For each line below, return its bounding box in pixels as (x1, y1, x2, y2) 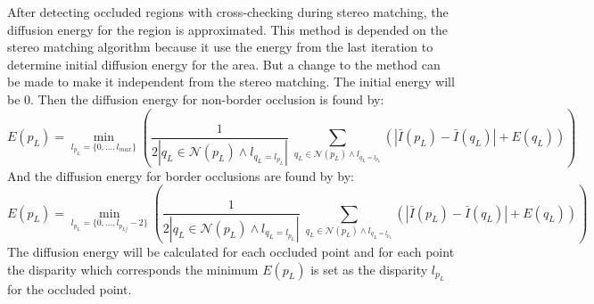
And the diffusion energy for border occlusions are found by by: (7, 166, 354, 185)
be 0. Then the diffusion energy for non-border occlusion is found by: (7, 89, 384, 108)
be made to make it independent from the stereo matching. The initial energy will (7, 72, 455, 91)
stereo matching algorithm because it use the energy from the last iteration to (7, 37, 433, 56)
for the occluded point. (7, 280, 132, 299)
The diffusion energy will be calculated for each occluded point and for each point (7, 242, 455, 261)
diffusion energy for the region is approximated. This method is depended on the (7, 20, 448, 38)
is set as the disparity (310, 259, 428, 278)
